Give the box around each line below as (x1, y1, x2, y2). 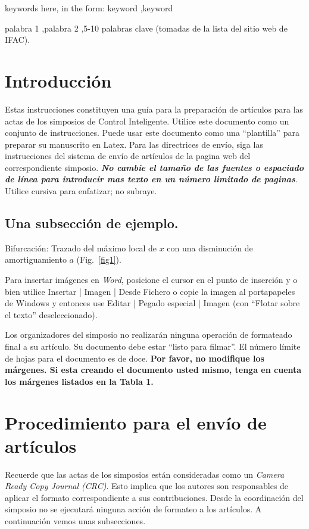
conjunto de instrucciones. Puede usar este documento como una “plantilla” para (5, 126, 299, 139)
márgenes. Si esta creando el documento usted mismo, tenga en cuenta (5, 363, 302, 376)
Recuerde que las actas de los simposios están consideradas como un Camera (5, 468, 285, 480)
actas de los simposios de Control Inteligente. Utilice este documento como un (5, 114, 289, 127)
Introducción (5, 68, 112, 92)
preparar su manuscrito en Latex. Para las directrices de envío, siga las (5, 138, 263, 150)
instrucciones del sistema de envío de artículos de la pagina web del (5, 150, 251, 162)
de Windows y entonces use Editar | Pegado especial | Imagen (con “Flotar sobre (5, 297, 300, 309)
